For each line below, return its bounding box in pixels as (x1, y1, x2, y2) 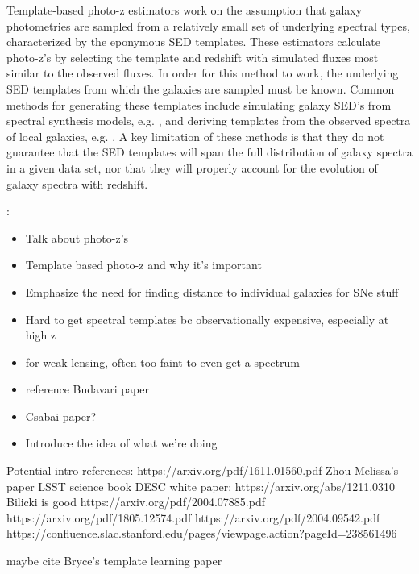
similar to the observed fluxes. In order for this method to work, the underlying (6, 64, 399, 81)
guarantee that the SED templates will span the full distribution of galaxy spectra (6, 143, 413, 160)
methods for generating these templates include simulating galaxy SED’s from (6, 96, 392, 113)
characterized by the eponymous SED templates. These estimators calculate (6, 33, 381, 50)
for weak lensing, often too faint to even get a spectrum (25, 353, 300, 370)
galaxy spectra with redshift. (6, 175, 148, 192)
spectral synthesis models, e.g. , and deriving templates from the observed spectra (6, 112, 411, 129)
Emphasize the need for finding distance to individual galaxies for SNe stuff (25, 283, 399, 300)
